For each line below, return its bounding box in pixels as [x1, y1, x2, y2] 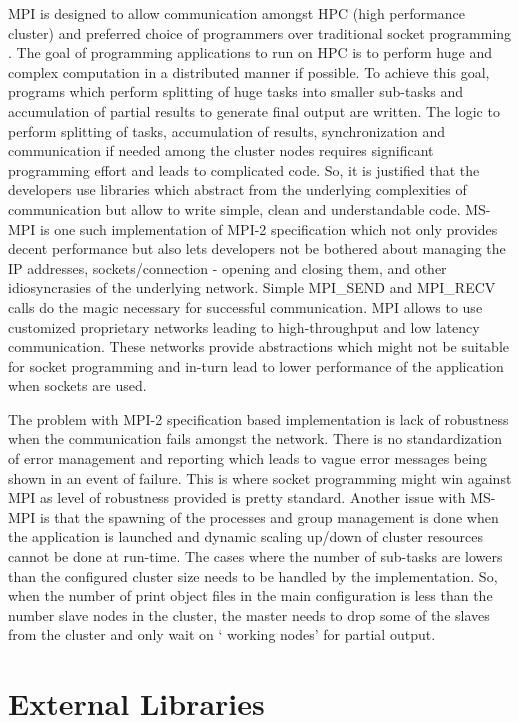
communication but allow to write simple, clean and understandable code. [8, 198, 461, 219]
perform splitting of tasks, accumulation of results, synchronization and [8, 120, 445, 141]
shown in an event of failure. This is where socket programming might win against [8, 467, 512, 488]
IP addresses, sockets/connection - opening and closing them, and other [8, 257, 447, 278]
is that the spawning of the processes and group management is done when [40, 506, 499, 527]
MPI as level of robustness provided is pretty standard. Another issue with [8, 487, 466, 508]
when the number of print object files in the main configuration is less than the [8, 585, 493, 606]
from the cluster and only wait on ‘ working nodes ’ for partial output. [8, 624, 436, 645]
